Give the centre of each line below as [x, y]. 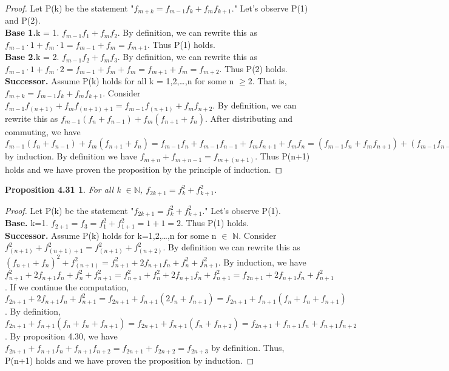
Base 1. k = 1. [32, 32]
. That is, [269, 81]
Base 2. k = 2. [32, 57]
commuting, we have [43, 131]
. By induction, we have [262, 262]
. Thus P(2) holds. [253, 68]
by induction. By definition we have [71, 156]
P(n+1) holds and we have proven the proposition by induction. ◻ [130, 360]
